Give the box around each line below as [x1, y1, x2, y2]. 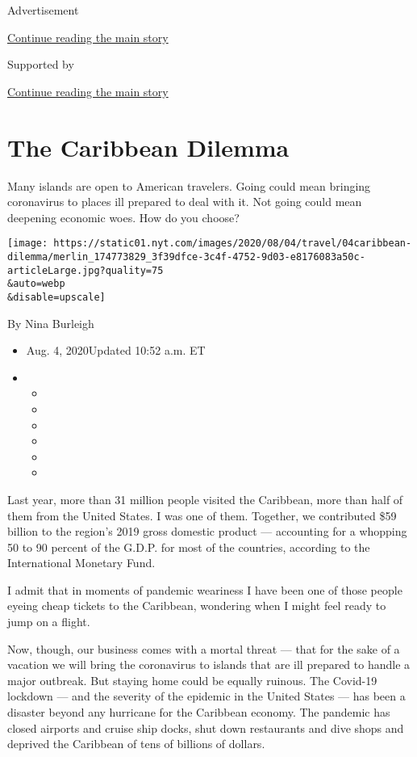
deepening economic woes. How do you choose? [7, 208, 240, 225]
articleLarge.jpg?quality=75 [7, 264, 164, 276]
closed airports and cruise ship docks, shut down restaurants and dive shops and [7, 719, 404, 736]
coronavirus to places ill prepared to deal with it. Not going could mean [7, 193, 362, 210]
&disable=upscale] [7, 291, 106, 303]
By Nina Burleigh [7, 314, 94, 331]
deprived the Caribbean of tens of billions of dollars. [7, 735, 265, 752]
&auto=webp [7, 278, 65, 290]
